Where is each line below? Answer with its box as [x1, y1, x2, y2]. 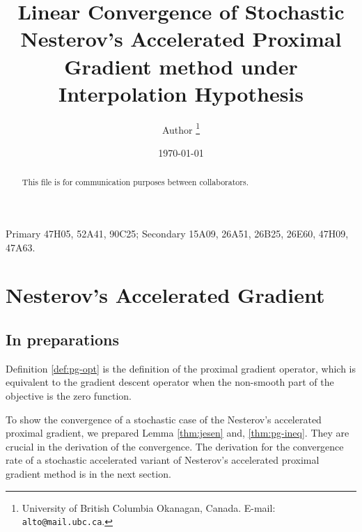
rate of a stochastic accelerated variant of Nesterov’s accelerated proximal [6, 453, 320, 467]
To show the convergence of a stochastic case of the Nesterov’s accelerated [6, 412, 322, 426]
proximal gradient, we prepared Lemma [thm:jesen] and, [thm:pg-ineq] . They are [6, 425, 349, 440]
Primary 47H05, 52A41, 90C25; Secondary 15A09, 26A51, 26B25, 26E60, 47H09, [6, 226, 349, 240]
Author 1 [162, 120, 200, 136]
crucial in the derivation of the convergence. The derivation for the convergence [6, 439, 344, 453]
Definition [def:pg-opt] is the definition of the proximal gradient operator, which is [6, 361, 356, 375]
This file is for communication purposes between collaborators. [22, 176, 249, 188]
